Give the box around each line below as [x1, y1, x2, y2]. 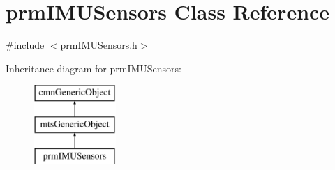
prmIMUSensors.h [60, 38, 137, 52]
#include [6, 38, 45, 52]
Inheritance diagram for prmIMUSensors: [6, 61, 181, 75]
